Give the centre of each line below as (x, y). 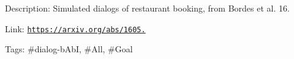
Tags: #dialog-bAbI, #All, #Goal (69, 49)
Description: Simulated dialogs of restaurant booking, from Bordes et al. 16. (147, 8)
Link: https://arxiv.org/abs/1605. (75, 28)
